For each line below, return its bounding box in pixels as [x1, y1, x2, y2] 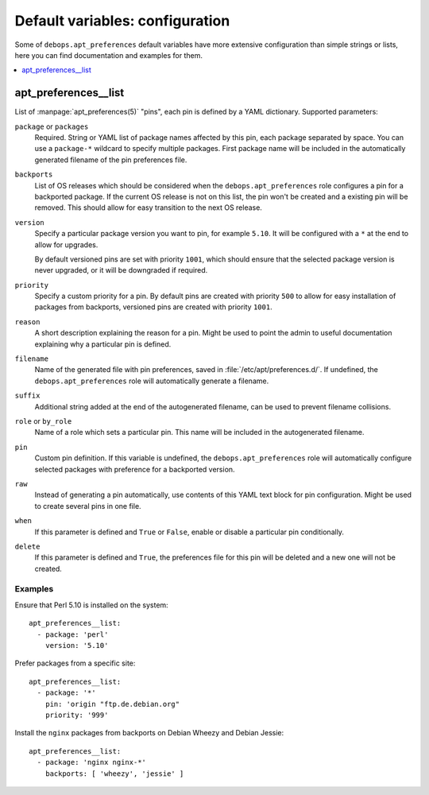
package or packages [14, 122, 89, 131]
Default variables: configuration [14, 12, 230, 29]
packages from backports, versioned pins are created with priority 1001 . [34, 302, 273, 312]
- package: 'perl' [37, 630, 109, 639]
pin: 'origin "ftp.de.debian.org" [44, 700, 180, 708]
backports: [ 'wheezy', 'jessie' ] [44, 769, 184, 778]
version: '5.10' [44, 641, 109, 650]
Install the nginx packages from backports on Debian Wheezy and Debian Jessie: [14, 728, 284, 738]
